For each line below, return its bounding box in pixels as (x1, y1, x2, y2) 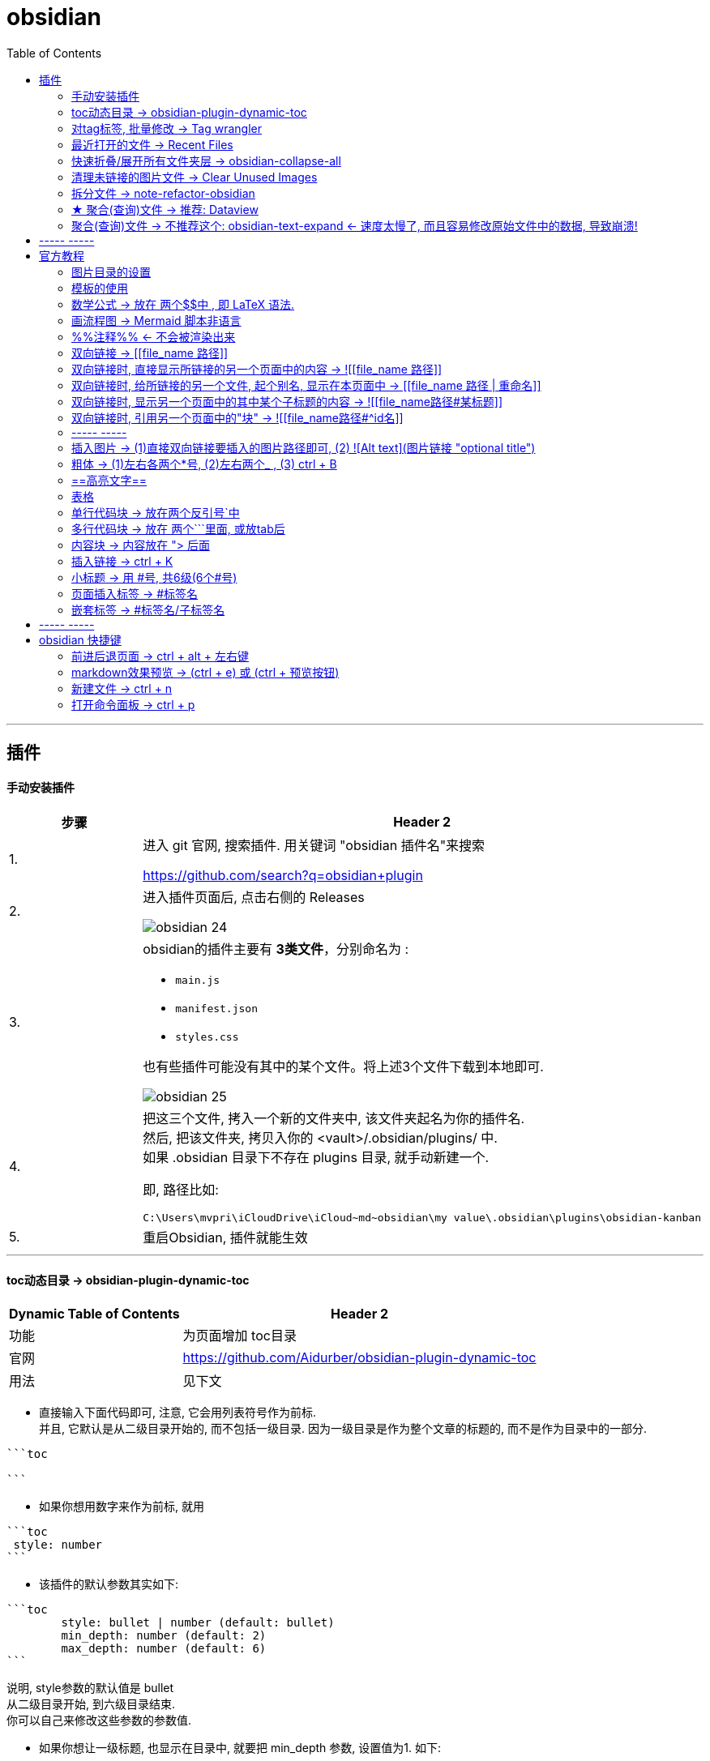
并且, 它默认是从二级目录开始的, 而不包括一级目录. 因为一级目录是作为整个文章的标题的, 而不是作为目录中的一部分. (39, 1421, 647, 1435)
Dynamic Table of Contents (9, 1305, 180, 1322)
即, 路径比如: (143, 1182, 219, 1199)
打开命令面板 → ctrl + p (71, 697, 195, 712)
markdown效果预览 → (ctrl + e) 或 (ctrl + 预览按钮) (71, 665, 340, 679)
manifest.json (175, 1002, 258, 1015)
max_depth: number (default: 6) (61, 1641, 267, 1655)
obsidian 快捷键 (39, 632, 122, 647)
